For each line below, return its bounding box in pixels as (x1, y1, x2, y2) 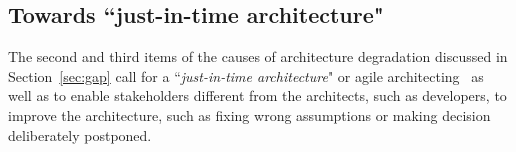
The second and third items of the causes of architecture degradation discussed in (8, 46, 508, 67)
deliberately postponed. (8, 124, 152, 145)
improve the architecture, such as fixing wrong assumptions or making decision (8, 104, 491, 125)
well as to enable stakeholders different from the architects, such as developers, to (8, 85, 507, 106)
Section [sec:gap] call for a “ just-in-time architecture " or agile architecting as (8, 65, 484, 86)
